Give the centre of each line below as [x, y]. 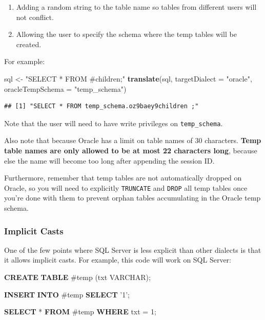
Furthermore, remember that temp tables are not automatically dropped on [123, 178]
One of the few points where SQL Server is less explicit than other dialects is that [133, 249]
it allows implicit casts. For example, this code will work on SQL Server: [118, 260]
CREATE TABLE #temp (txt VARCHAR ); [77, 277]
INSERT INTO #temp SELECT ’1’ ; [67, 294]
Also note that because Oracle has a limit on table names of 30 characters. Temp [133, 140]
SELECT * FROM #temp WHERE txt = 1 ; [80, 312]
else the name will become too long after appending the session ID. [109, 160]
